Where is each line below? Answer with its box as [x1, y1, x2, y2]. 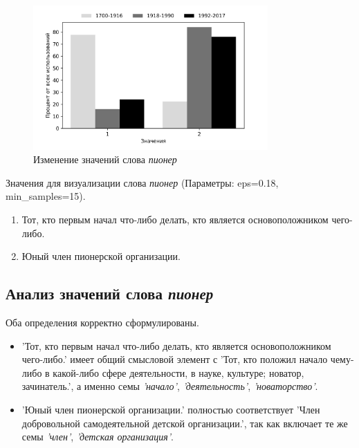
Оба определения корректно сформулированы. [6, 315, 199, 330]
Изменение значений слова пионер [33, 152, 177, 167]
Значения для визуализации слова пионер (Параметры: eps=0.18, [6, 175, 279, 189]
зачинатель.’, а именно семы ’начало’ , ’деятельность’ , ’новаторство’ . [21, 379, 318, 393]
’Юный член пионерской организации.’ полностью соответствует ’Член [21, 402, 320, 416]
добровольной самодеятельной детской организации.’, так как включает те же [21, 416, 348, 430]
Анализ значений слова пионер [6, 283, 214, 304]
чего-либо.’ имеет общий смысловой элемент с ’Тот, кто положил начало [21, 352, 328, 366]
